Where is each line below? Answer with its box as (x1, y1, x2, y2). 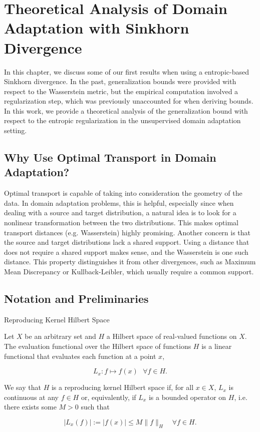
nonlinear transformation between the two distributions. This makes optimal (4, 217, 239, 228)
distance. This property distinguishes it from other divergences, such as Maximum (4, 256, 256, 267)
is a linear (201, 340, 232, 351)
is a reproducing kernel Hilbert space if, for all (51, 382, 194, 392)
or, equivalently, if (81, 391, 136, 402)
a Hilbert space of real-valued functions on (106, 331, 237, 341)
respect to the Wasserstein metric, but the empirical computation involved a (4, 86, 238, 96)
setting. (4, 125, 27, 136)
